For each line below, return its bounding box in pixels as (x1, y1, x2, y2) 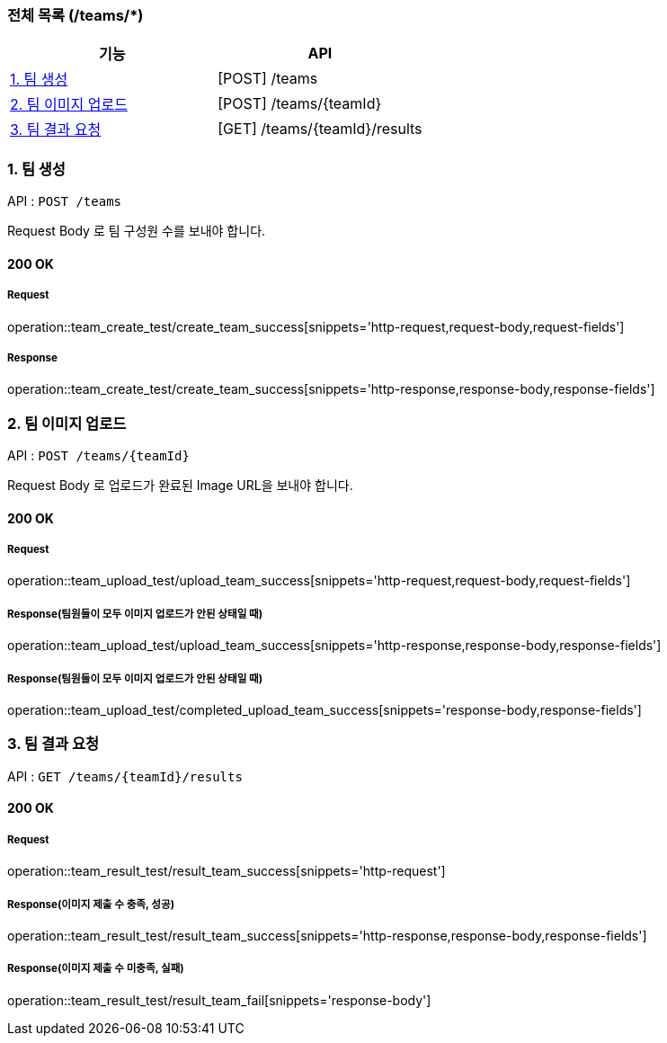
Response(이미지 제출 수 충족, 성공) (7, 897, 175, 911)
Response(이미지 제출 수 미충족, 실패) (7, 962, 184, 976)
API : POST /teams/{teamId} (7, 448, 190, 464)
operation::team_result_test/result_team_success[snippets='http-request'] (7, 863, 446, 879)
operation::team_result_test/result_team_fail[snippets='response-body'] (7, 992, 431, 1008)
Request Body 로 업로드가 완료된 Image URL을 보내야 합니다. (7, 477, 353, 494)
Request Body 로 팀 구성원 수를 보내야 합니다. (7, 223, 266, 239)
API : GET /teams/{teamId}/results (7, 768, 243, 784)
